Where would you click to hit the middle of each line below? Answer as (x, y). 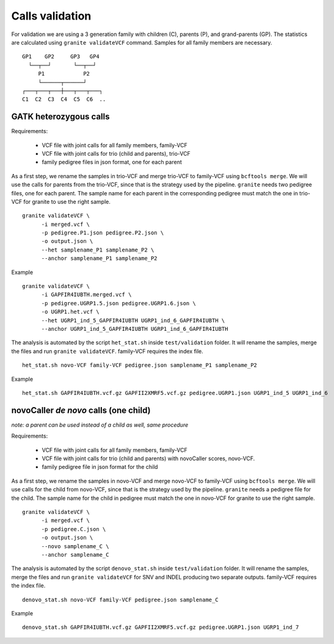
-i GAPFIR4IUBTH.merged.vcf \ (86, 295)
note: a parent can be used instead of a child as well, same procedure (100, 425)
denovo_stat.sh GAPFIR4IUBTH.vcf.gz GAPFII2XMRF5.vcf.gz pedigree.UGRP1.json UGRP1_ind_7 (161, 628)
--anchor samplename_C (75, 555)
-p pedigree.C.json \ (74, 529)
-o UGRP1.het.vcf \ (71, 312)
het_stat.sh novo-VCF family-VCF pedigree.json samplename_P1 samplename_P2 (140, 365)
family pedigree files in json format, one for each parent (112, 162)
